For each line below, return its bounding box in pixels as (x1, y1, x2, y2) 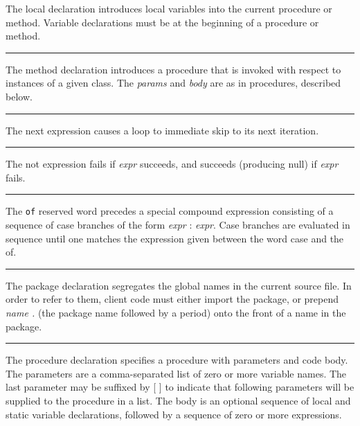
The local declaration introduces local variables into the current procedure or (6, 1, 332, 15)
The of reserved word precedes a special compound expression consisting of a (6, 204, 334, 218)
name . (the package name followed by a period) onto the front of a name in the (6, 305, 346, 319)
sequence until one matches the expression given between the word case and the (6, 231, 344, 245)
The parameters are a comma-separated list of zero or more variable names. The (6, 366, 347, 380)
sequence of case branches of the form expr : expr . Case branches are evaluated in (6, 218, 350, 231)
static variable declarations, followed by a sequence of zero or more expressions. (6, 407, 342, 421)
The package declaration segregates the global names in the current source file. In (6, 278, 352, 292)
